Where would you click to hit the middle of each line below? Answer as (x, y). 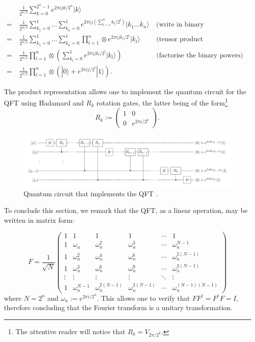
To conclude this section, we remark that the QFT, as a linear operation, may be (126, 210)
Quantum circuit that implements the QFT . (91, 194)
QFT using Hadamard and (44, 102)
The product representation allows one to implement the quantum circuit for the (125, 91)
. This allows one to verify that (143, 298)
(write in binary (180, 25)
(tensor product (179, 39)
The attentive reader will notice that (70, 331)
